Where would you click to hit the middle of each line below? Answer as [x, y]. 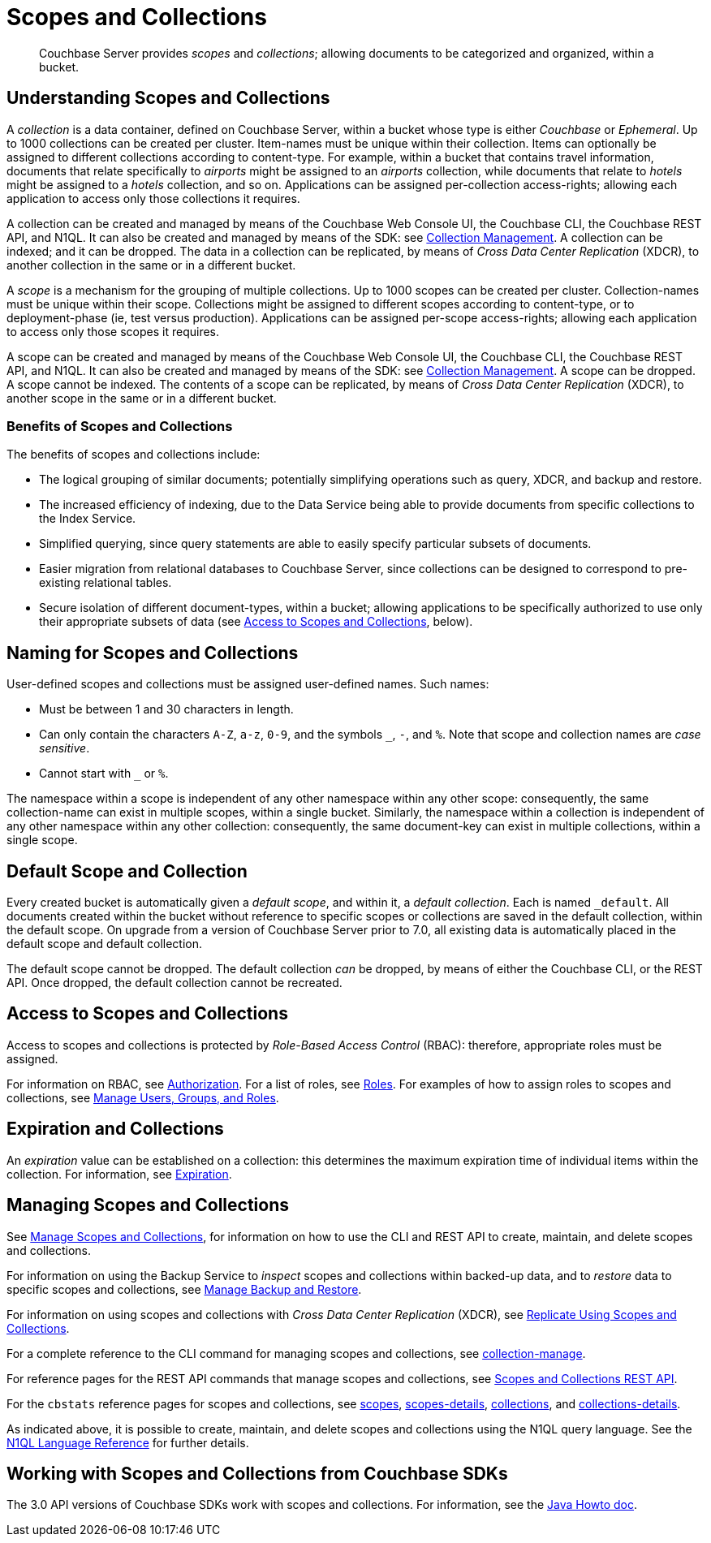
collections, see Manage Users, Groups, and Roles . [143, 1097]
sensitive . [65, 748]
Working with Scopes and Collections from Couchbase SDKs [257, 1473]
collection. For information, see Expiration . [119, 1174]
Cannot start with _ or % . [104, 774]
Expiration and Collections [115, 1129]
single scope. [42, 840]
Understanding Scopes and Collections [168, 98]
